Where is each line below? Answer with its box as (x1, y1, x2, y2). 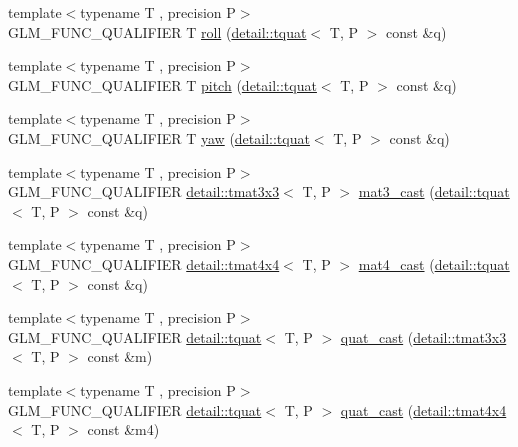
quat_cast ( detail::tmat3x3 (340, 326, 507, 347)
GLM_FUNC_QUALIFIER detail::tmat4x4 (8, 253, 280, 274)
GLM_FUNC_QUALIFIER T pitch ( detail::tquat (8, 74, 317, 95)
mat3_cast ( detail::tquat (358, 181, 510, 202)
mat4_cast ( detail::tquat (358, 253, 510, 274)
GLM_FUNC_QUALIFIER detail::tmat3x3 (8, 181, 280, 202)
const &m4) (87, 419, 160, 440)
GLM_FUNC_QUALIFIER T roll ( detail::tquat (8, 21, 307, 42)
